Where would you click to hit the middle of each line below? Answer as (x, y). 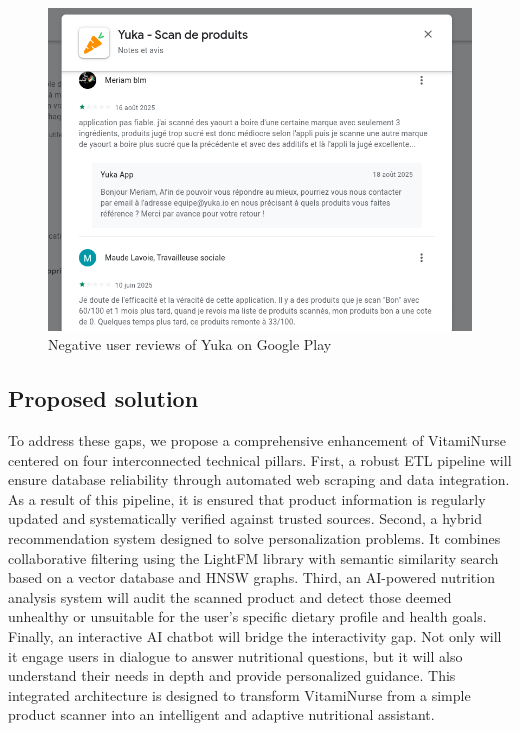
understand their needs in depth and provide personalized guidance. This (232, 675)
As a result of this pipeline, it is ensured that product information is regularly (247, 498)
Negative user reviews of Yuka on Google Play (190, 344)
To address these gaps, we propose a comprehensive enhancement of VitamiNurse (257, 439)
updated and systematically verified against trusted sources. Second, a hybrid (245, 518)
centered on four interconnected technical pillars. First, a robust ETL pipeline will (260, 459)
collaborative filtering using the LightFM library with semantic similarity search (253, 557)
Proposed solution (103, 398)
